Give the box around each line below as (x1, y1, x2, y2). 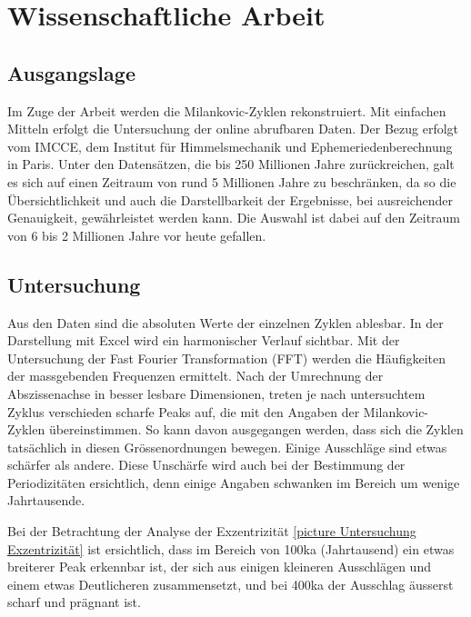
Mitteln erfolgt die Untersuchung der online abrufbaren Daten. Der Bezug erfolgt (7, 119, 459, 138)
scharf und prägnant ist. (7, 592, 141, 612)
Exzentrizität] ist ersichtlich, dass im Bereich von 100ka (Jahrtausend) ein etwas (7, 539, 455, 558)
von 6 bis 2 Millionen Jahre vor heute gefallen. (7, 225, 266, 244)
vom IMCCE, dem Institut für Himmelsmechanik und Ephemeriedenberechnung (7, 136, 453, 155)
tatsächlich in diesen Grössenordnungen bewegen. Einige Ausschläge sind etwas (7, 437, 447, 456)
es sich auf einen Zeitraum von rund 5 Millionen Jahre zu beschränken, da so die (7, 172, 456, 191)
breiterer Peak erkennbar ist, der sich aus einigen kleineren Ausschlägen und (7, 557, 431, 576)
